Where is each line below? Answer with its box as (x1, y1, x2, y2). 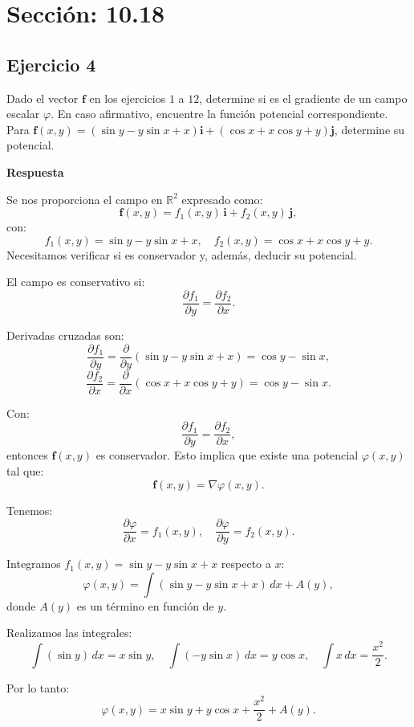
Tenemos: (6, 501, 53, 518)
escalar (6, 105, 40, 122)
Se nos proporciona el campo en (6, 190, 163, 207)
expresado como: (181, 190, 263, 207)
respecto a (221, 555, 271, 572)
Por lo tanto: (6, 679, 70, 696)
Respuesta (6, 163, 64, 180)
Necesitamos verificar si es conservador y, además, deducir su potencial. (6, 246, 357, 263)
